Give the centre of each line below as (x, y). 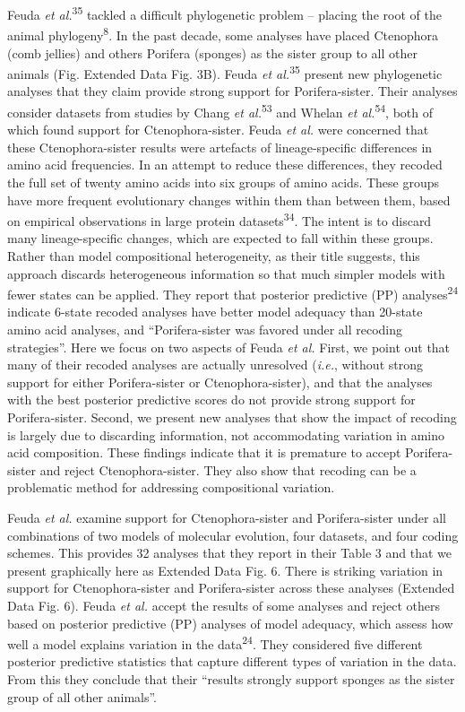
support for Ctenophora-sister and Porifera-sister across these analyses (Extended (231, 588)
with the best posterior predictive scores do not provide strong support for (211, 399)
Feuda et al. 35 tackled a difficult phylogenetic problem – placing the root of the (224, 13)
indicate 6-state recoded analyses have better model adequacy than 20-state (215, 312)
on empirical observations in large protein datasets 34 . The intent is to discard (220, 219)
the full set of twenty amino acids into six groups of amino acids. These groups (224, 182)
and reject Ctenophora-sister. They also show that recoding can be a (228, 469)
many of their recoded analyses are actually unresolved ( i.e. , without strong (215, 365)
